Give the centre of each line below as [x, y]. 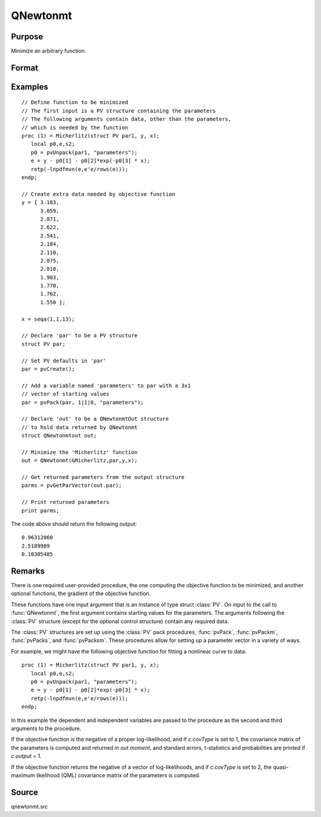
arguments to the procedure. [46, 728]
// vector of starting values [66, 394]
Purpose [27, 37]
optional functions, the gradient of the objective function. [81, 594]
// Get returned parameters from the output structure [103, 477]
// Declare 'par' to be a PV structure [80, 336]
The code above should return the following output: [74, 524]
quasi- [281, 767]
